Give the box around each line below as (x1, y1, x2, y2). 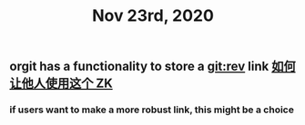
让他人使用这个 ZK (9, 76, 114, 91)
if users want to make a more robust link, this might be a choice (9, 103, 294, 116)
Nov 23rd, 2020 (92, 5, 214, 26)
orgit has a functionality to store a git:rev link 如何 (9, 59, 296, 74)
